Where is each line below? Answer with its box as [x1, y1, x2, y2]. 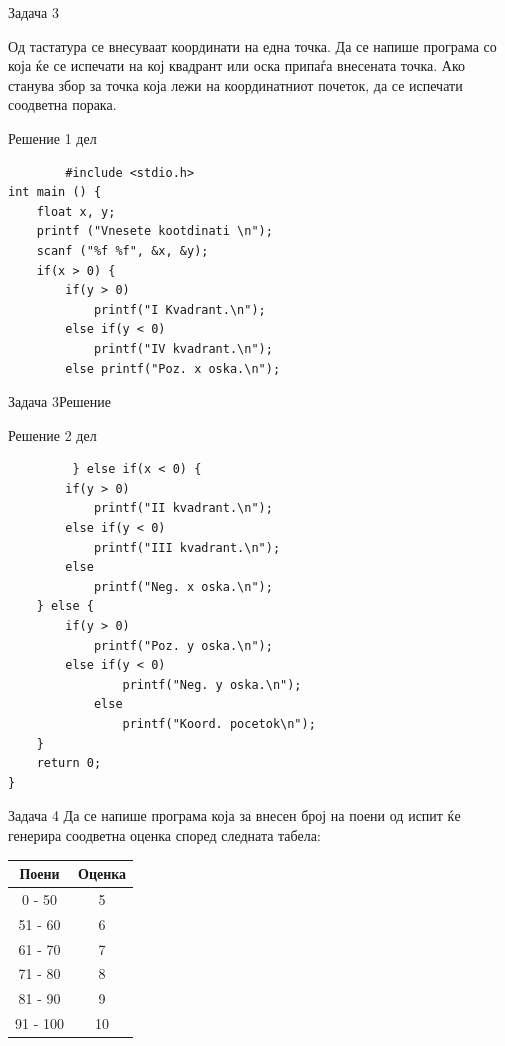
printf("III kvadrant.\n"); [93, 540, 281, 555]
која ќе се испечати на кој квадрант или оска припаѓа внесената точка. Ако [8, 55, 465, 76]
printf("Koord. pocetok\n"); [122, 717, 316, 731]
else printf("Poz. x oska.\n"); [65, 361, 281, 376]
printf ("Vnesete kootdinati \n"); [36, 224, 273, 239]
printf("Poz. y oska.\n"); [93, 638, 273, 653]
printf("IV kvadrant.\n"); [93, 341, 273, 356]
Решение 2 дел [8, 424, 97, 445]
